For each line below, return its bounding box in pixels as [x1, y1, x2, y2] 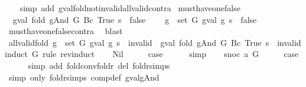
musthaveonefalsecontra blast [8, 25, 123, 37]
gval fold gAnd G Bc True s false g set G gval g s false [12, 13, 257, 25]
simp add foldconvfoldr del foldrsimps [28, 59, 170, 71]
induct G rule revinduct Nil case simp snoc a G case [5, 48, 299, 60]
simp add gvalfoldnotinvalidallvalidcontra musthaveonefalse [19, 2, 240, 14]
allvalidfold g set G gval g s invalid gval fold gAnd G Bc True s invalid [8, 36, 301, 48]
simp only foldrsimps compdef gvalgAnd [8, 71, 159, 83]
